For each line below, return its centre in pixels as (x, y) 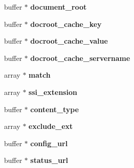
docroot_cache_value (69, 41)
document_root (58, 7)
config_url (49, 143)
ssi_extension (53, 92)
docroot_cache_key (66, 24)
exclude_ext (51, 126)
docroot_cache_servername (80, 58)
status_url (49, 160)
